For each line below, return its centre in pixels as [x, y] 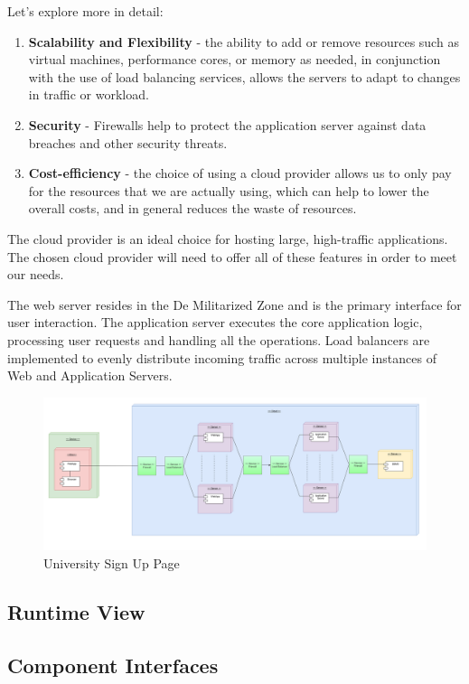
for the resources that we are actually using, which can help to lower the [229, 190]
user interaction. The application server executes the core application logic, [215, 322]
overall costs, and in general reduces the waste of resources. [192, 208]
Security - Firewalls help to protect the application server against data [227, 124]
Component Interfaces [113, 665]
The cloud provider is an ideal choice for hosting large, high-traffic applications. [228, 238]
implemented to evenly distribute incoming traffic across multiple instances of [222, 357]
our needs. [36, 274]
